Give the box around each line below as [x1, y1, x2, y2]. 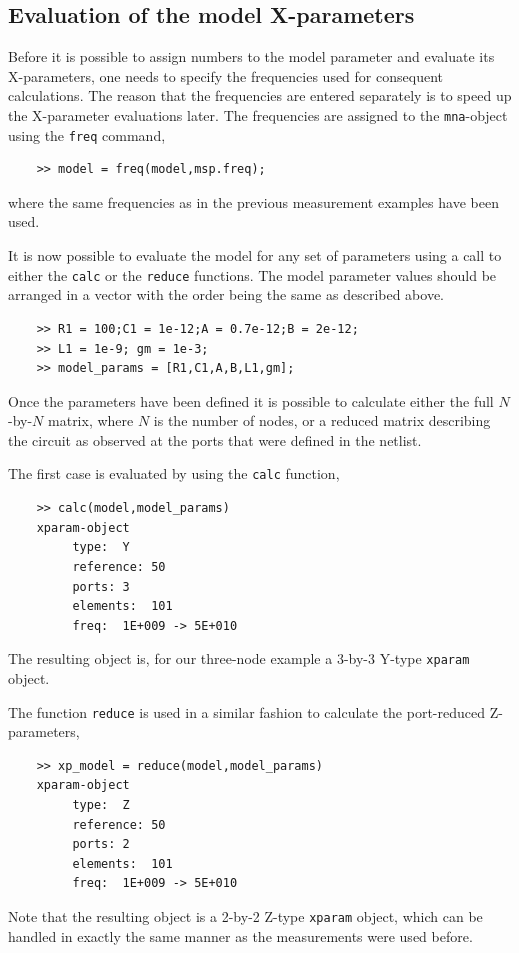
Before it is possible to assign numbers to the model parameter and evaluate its [8, 46, 495, 67]
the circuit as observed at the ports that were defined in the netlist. [8, 429, 422, 450]
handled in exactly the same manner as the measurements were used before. [8, 925, 473, 946]
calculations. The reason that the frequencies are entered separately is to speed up [8, 85, 512, 106]
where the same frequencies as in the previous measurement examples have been [8, 191, 499, 212]
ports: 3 [72, 579, 130, 594]
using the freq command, [8, 124, 166, 145]
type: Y [72, 540, 130, 555]
